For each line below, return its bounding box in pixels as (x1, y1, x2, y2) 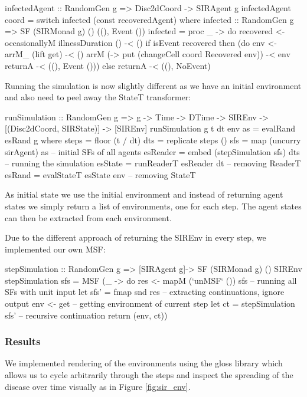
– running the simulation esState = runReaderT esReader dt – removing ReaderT (5, 157, 301, 169)
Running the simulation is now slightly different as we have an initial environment (5, 79, 302, 91)
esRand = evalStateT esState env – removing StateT (5, 168, 196, 181)
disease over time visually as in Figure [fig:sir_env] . (5, 380, 191, 392)
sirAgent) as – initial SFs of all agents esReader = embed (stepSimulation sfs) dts (5, 145, 300, 158)
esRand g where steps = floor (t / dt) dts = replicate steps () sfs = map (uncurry (5, 133, 301, 146)
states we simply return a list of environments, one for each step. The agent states (5, 199, 302, 212)
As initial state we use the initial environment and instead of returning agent (5, 188, 283, 201)
